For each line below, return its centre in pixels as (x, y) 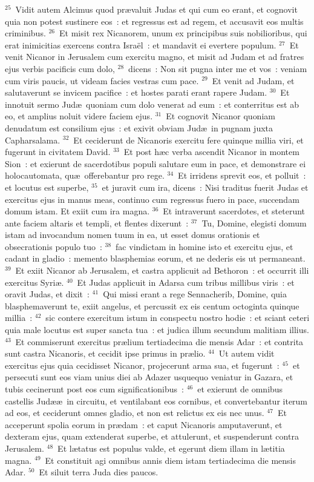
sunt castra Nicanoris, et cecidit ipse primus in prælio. (105, 353)
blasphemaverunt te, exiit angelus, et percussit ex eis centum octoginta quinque (152, 305)
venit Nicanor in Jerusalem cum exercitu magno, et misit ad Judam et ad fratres (155, 57)
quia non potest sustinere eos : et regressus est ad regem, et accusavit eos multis (154, 21)
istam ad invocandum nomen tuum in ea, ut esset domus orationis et (132, 235)
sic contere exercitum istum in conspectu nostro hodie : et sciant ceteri (178, 318)
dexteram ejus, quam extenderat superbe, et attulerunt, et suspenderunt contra (152, 436)
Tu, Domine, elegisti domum (254, 223)
